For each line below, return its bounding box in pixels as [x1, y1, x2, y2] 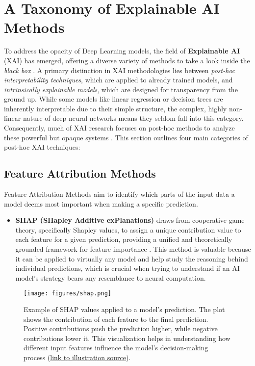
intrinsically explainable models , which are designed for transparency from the [4, 84, 238, 94]
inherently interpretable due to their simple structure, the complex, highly [4, 103, 227, 113]
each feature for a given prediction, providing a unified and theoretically [15, 234, 232, 244]
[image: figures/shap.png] [24, 290, 111, 297]
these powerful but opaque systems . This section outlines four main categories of [4, 132, 248, 142]
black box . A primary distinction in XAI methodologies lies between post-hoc [4, 65, 235, 75]
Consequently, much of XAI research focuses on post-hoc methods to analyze [4, 123, 235, 133]
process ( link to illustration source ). [24, 352, 131, 363]
